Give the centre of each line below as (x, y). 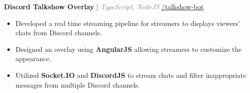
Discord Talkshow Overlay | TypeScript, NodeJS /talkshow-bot (104, 6)
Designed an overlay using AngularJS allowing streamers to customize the (128, 49)
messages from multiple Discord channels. (78, 84)
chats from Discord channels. (59, 33)
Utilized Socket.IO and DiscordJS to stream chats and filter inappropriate (131, 75)
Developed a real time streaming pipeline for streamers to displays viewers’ (128, 23)
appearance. (33, 58)
